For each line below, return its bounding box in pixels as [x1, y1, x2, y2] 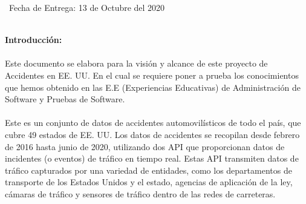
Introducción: [5, 33, 62, 46]
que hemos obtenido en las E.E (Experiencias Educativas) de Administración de [5, 81, 301, 93]
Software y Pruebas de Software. [5, 93, 125, 105]
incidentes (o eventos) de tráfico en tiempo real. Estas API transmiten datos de [5, 152, 299, 165]
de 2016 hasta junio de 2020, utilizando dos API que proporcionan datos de [5, 140, 285, 153]
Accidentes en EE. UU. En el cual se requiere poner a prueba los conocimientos [5, 68, 299, 81]
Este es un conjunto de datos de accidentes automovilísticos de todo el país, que [5, 116, 301, 129]
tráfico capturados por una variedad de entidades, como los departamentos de [5, 163, 292, 176]
